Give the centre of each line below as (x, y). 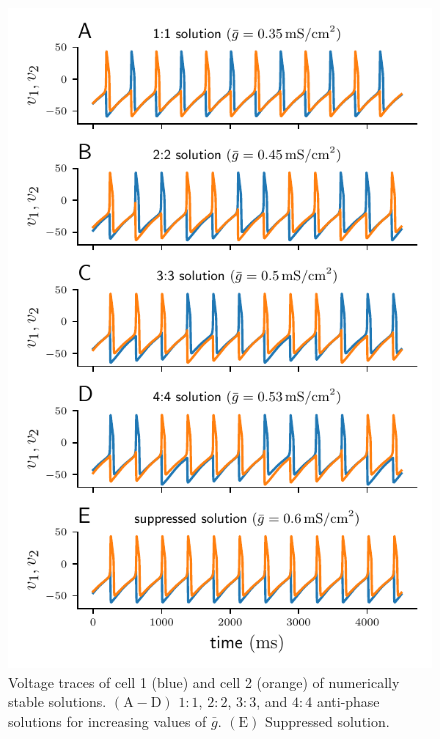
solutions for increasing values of (107, 720)
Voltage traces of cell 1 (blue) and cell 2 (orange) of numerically (204, 681)
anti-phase (348, 701)
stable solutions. (57, 701)
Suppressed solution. (327, 720)
